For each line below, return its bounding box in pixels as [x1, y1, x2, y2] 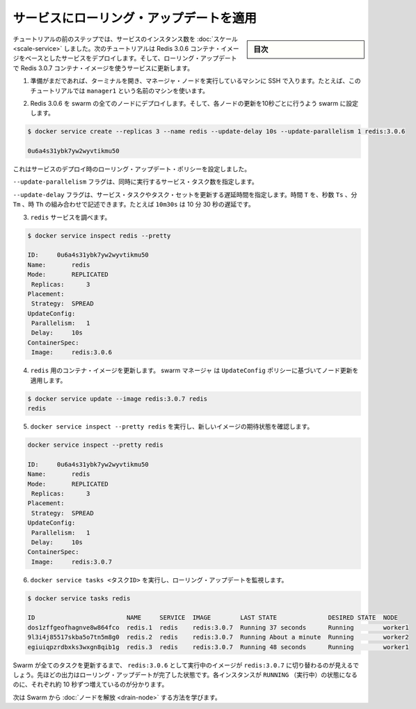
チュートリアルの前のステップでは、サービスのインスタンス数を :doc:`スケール [13, 35, 238, 43]
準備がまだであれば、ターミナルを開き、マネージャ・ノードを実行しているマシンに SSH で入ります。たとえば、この [30, 77, 361, 85]
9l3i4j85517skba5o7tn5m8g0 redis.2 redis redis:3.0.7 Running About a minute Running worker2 [27, 633, 410, 642]
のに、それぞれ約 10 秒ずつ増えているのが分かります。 [13, 680, 168, 689]
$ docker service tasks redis [27, 594, 131, 602]
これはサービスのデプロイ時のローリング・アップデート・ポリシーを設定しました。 [13, 165, 250, 173]
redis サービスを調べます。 [30, 213, 111, 221]
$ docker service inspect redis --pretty [27, 232, 171, 239]
